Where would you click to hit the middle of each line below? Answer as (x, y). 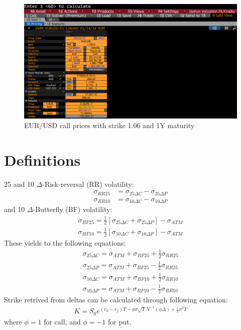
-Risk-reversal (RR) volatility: (88, 184)
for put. (119, 321)
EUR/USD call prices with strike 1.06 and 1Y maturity (109, 125)
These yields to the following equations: (65, 242)
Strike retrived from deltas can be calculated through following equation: (116, 299)
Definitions (42, 159)
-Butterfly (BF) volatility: (73, 209)
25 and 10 (19, 184)
